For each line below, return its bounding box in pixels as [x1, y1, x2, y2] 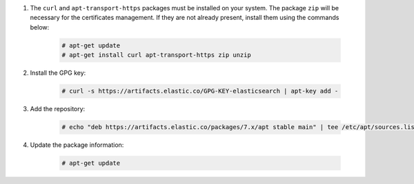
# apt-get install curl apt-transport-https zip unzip [61, 51, 251, 59]
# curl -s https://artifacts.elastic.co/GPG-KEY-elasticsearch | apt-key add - [61, 87, 339, 95]
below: [30, 23, 50, 31]
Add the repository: [30, 105, 86, 113]
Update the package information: [30, 141, 124, 149]
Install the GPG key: [30, 69, 86, 77]
